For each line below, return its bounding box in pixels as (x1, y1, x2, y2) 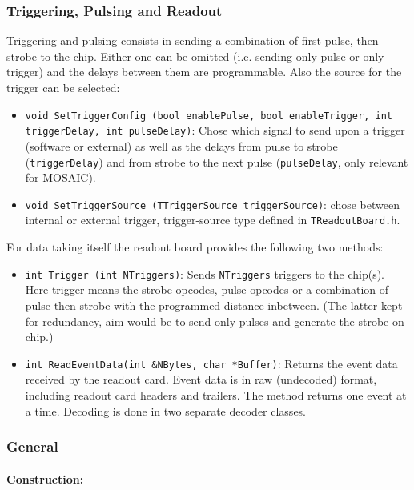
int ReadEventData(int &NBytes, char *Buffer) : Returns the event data (25, 355, 398, 372)
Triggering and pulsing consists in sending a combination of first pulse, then (6, 32, 379, 49)
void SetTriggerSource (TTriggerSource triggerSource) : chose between (25, 195, 400, 212)
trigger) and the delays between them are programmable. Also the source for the (6, 63, 402, 80)
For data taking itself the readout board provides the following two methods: (6, 239, 384, 255)
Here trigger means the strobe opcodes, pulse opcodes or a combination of (25, 281, 389, 298)
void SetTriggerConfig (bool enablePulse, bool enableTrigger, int (25, 110, 392, 122)
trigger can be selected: (6, 79, 120, 95)
